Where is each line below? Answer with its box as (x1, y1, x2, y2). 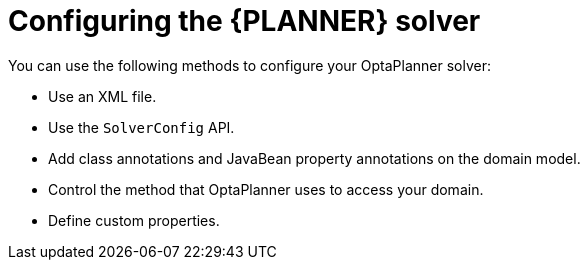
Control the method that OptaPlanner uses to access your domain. (48, 180, 484, 198)
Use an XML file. (48, 87, 157, 105)
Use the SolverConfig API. (48, 118, 235, 136)
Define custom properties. (48, 211, 220, 229)
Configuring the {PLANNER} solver (8, 4, 481, 38)
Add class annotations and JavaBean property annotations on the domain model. (48, 149, 581, 167)
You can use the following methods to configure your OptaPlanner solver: (8, 56, 491, 74)
